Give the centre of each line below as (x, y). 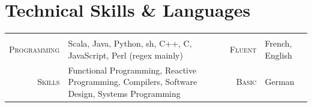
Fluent (243, 49)
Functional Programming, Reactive (132, 70)
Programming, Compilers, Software (133, 82)
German (280, 82)
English (278, 55)
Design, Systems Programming (124, 93)
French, (278, 43)
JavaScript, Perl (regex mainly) (125, 55)
